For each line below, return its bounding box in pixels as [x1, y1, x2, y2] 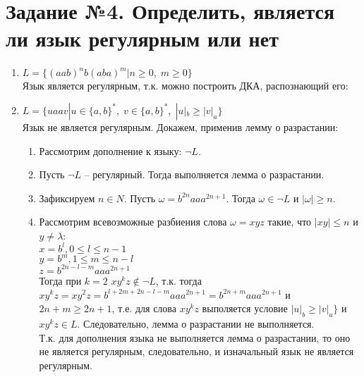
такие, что [267, 214, 312, 229]
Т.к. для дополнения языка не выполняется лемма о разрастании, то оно [39, 330, 351, 345]
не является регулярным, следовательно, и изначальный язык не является [39, 344, 354, 359]
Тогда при [39, 273, 82, 288]
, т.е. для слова [111, 301, 176, 316]
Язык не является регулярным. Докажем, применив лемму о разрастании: [22, 119, 339, 134]
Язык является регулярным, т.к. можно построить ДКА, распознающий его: [22, 78, 348, 93]
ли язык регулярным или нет [6, 24, 279, 53]
